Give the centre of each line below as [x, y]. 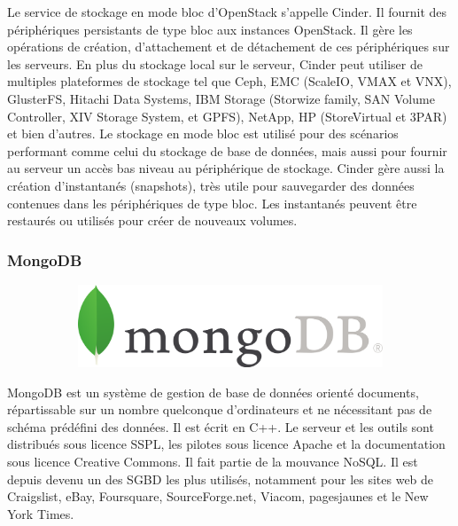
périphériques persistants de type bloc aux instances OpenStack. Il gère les [210, 29]
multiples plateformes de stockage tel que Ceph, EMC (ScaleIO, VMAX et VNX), [229, 81]
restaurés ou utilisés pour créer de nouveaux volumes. [152, 220]
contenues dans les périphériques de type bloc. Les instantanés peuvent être [212, 203]
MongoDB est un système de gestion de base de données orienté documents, [213, 392]
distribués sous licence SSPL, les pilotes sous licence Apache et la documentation [226, 444]
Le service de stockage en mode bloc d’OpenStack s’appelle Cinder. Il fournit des [227, 12]
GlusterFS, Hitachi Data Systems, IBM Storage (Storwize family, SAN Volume [221, 98]
